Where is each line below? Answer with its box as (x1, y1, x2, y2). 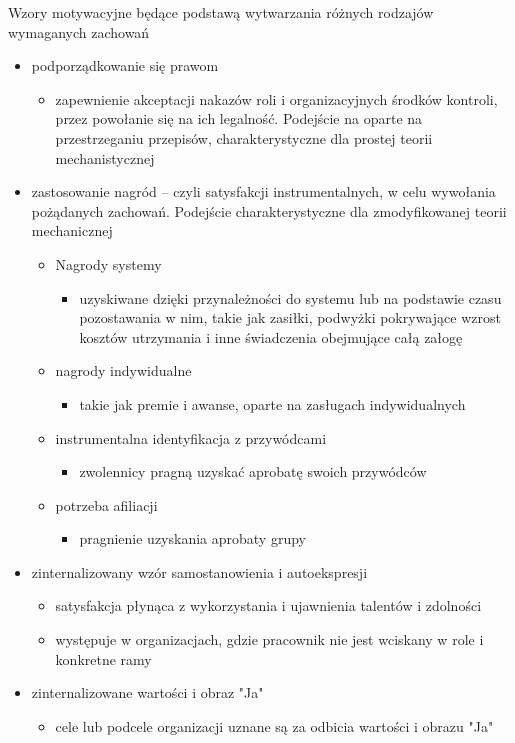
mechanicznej (31, 220, 113, 241)
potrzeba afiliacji (55, 494, 158, 515)
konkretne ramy (55, 648, 152, 669)
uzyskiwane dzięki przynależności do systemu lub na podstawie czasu (79, 287, 502, 308)
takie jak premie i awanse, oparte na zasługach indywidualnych (79, 393, 466, 414)
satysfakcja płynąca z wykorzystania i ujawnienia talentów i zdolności (55, 595, 482, 616)
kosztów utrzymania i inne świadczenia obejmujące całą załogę (79, 326, 463, 347)
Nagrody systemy (55, 253, 162, 274)
